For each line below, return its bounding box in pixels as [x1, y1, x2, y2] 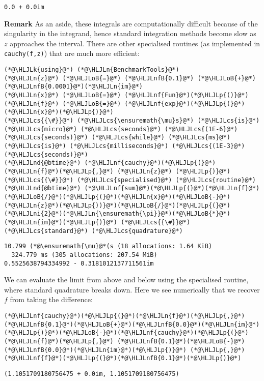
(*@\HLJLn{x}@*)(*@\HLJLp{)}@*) [4, 108, 114, 116]
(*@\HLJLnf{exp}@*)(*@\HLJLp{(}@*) [124, 100, 245, 107]
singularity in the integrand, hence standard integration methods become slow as [4, 28, 256, 39]
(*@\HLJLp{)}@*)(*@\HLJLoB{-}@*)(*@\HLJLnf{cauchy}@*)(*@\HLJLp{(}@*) [4, 329, 249, 337]
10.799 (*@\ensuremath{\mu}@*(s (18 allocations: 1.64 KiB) [4, 243, 213, 250]
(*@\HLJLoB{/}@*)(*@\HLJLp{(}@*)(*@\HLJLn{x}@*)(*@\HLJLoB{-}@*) [4, 193, 230, 200]
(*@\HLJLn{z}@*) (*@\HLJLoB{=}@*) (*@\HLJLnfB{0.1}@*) [4, 74, 194, 82]
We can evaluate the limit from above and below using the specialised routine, [4, 274, 249, 285]
